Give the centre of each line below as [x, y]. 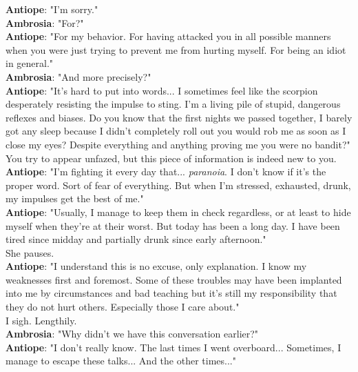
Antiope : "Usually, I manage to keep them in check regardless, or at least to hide [178, 212]
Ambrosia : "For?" [45, 22]
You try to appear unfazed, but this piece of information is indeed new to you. [171, 158]
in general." [30, 63]
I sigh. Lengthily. [41, 320]
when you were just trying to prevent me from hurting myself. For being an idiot [176, 49]
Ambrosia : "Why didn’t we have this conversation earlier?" [132, 334]
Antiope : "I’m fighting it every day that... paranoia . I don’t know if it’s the [166, 172]
